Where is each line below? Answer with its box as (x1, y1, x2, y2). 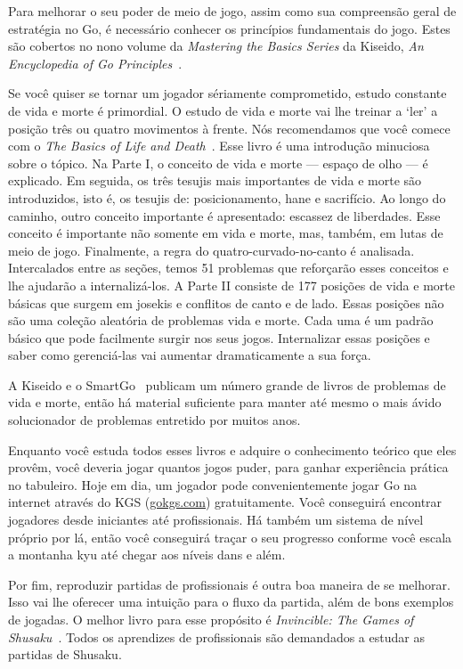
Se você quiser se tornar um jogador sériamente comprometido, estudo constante (8, 84, 447, 102)
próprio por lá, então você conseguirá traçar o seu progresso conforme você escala (8, 527, 452, 546)
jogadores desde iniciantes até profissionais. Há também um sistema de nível (8, 510, 424, 529)
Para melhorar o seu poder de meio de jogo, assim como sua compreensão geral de (8, 2, 457, 20)
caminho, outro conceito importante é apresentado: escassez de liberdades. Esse (8, 206, 441, 224)
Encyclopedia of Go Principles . (8, 53, 183, 72)
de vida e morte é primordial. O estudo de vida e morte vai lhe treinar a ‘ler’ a (8, 101, 438, 119)
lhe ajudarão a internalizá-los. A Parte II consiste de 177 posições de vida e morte (8, 275, 455, 294)
